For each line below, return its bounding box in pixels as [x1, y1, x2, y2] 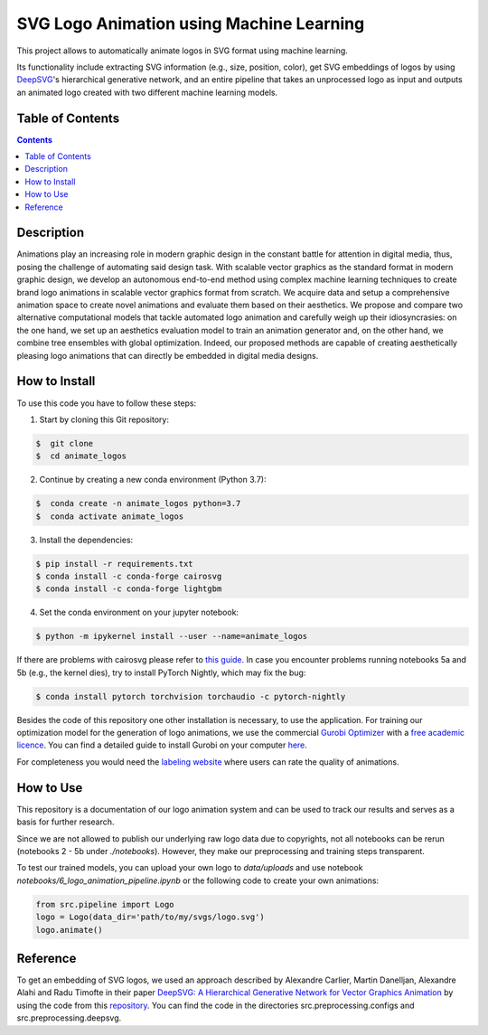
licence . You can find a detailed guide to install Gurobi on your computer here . [16, 739, 307, 750]
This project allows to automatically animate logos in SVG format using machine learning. [16, 45, 348, 56]
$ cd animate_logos [35, 451, 127, 461]
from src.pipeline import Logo [35, 899, 175, 909]
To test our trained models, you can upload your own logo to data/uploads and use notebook [16, 862, 363, 873]
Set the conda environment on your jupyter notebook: [39, 607, 239, 618]
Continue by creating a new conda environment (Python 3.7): [39, 475, 267, 485]
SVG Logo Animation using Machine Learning [16, 14, 365, 33]
